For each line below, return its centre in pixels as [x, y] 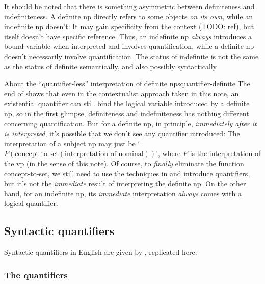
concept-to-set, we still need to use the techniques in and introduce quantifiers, [127, 173]
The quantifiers [36, 275]
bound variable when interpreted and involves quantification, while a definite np [129, 46]
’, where [168, 153]
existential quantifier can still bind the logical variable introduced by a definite [127, 103]
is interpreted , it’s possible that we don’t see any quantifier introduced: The [122, 133]
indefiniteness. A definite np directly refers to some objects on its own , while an [129, 16]
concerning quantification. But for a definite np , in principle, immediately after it [130, 123]
